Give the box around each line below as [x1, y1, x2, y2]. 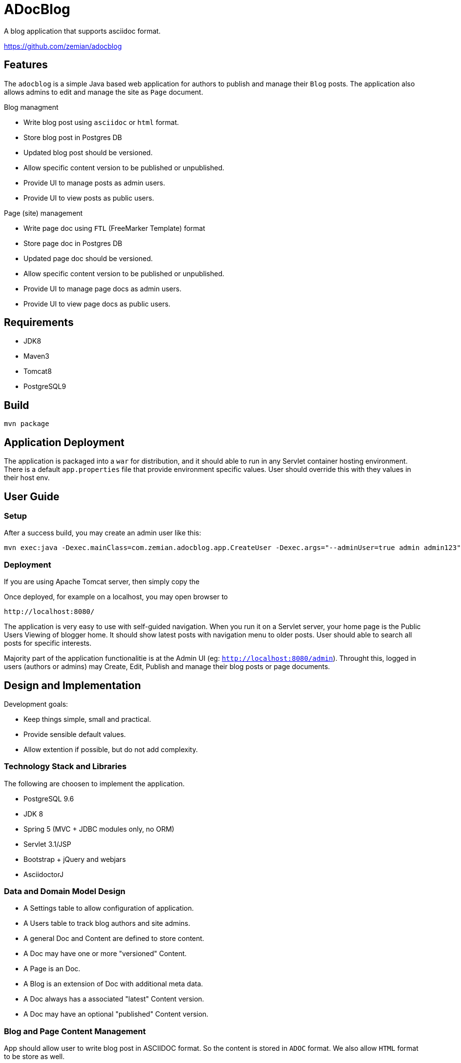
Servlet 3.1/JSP [23, 839, 71, 848]
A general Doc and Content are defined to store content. [23, 934, 205, 943]
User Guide [4, 490, 60, 503]
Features [4, 59, 48, 71]
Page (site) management [4, 208, 83, 217]
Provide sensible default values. [23, 730, 126, 738]
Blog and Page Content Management [4, 1026, 146, 1036]
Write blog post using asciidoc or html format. [23, 118, 179, 126]
